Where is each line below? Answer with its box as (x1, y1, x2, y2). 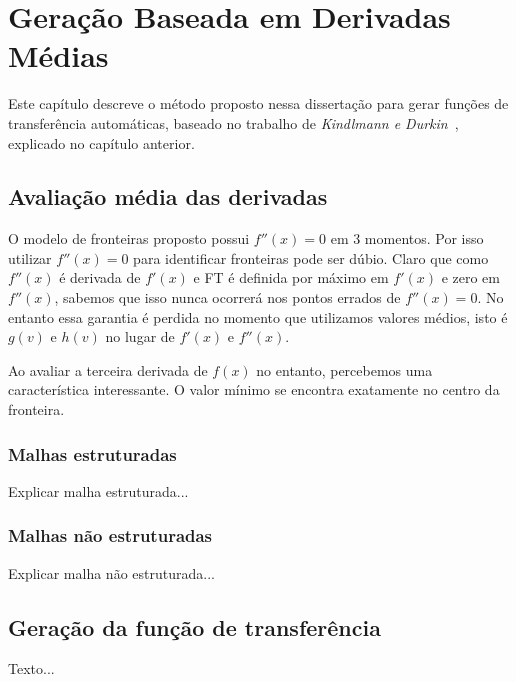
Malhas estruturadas (8, 441, 177, 466)
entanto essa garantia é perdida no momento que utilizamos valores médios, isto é (8, 306, 508, 327)
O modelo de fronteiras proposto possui (8, 228, 250, 249)
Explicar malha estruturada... (8, 480, 189, 501)
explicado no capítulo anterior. (8, 132, 195, 153)
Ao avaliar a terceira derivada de (8, 359, 208, 380)
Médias (8, 35, 109, 76)
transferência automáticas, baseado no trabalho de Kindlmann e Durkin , (8, 112, 459, 133)
